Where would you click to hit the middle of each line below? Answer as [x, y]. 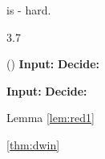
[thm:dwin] [33, 144]
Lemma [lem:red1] [50, 118]
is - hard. [29, 10]
